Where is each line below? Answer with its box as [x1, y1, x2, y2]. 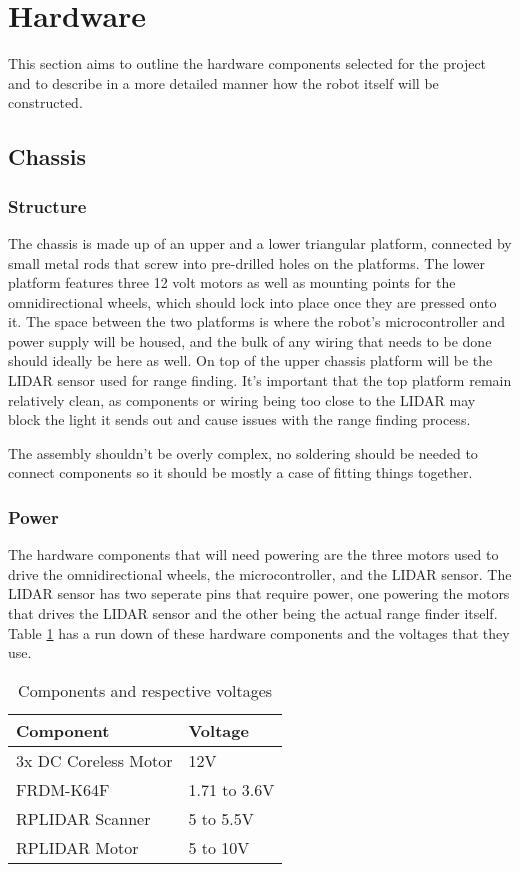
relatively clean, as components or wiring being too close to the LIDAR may [8, 389, 476, 410]
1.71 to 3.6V [188, 777, 275, 801]
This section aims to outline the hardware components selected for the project [8, 53, 487, 74]
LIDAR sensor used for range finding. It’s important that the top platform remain [8, 370, 512, 391]
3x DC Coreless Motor [16, 748, 173, 772]
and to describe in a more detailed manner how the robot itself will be [8, 72, 439, 93]
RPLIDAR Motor [16, 835, 139, 859]
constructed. [8, 92, 83, 113]
